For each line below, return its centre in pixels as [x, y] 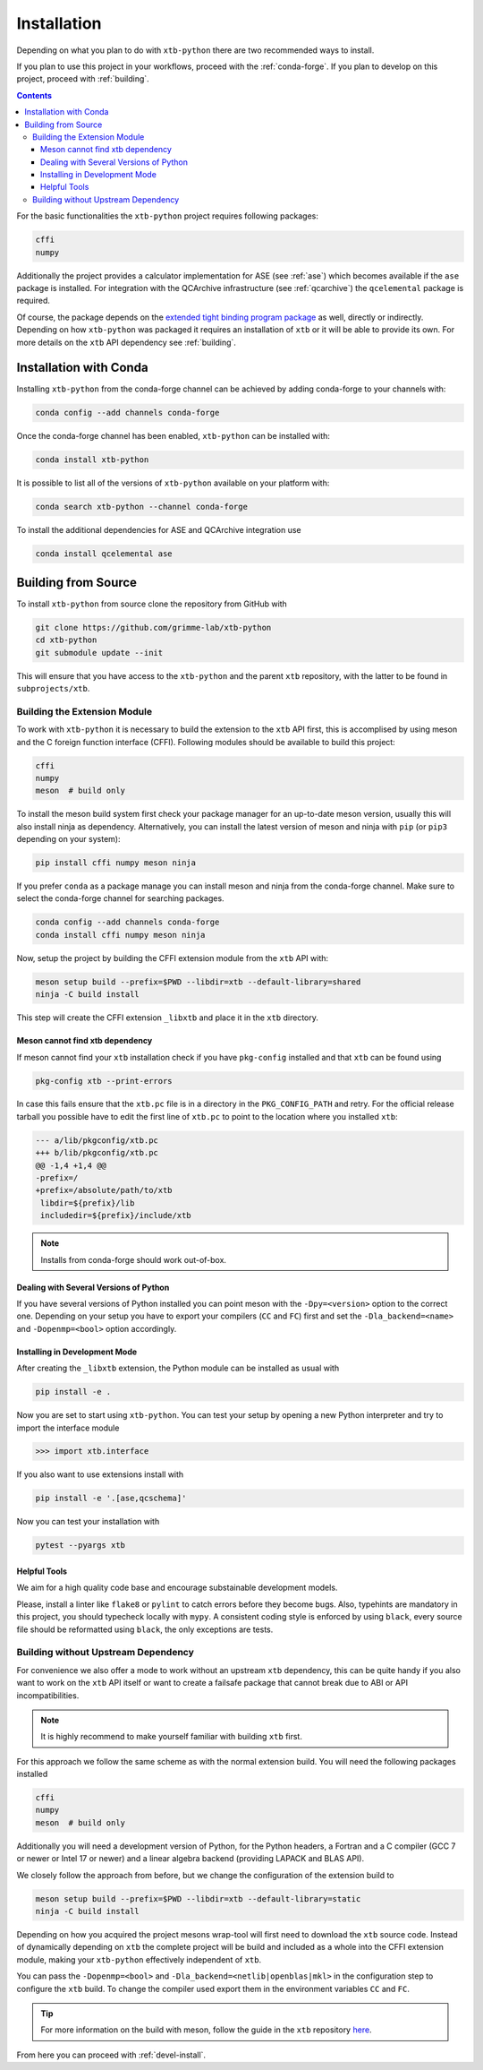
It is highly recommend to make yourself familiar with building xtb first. [172, 1737]
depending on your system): [68, 839]
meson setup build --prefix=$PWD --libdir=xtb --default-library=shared [198, 982]
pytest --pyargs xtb [80, 1546]
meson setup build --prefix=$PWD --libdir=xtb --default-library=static [198, 1898]
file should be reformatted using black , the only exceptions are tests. [145, 1629]
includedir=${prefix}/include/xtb [116, 1215]
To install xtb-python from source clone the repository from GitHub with [152, 604]
